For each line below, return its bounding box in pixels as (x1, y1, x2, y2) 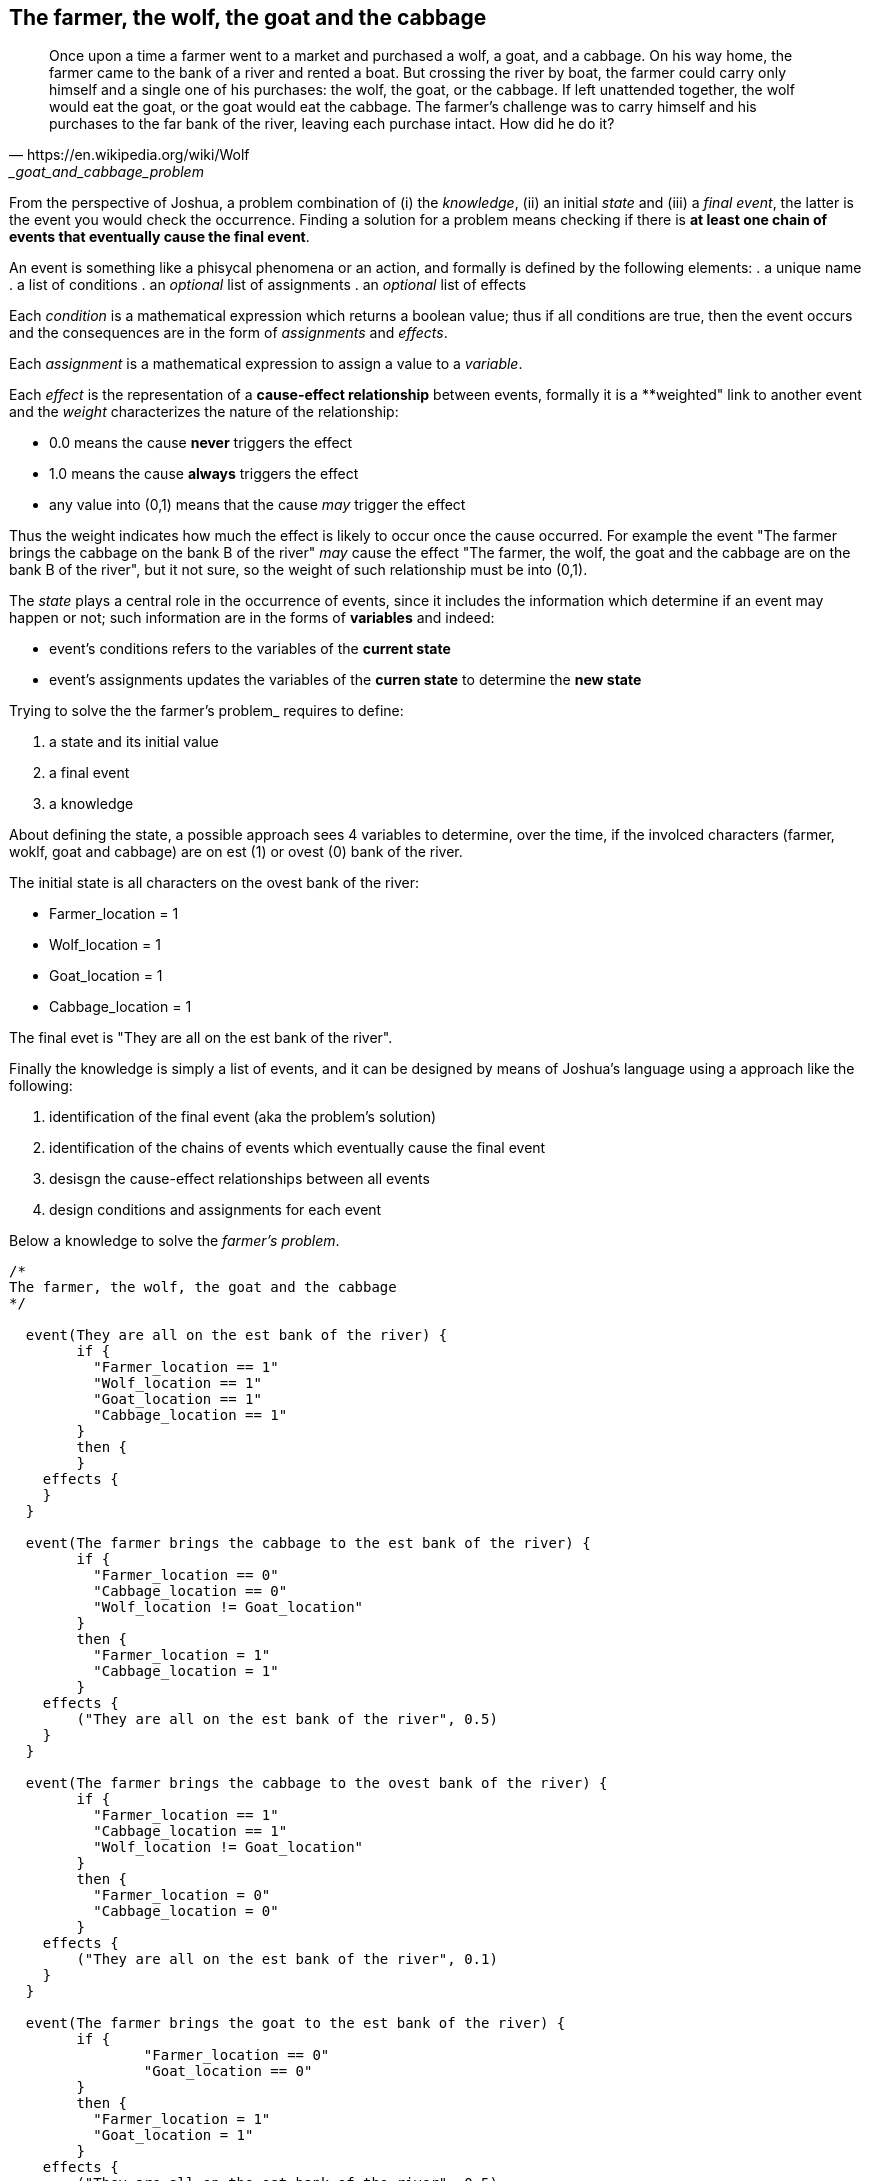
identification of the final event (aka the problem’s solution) (49, 1108, 437, 1126)
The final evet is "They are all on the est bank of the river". (9, 1029, 393, 1047)
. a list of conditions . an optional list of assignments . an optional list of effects (9, 276, 527, 294)
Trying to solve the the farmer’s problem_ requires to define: (9, 702, 404, 720)
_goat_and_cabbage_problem (9, 163, 204, 181)
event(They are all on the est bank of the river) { (25, 1327, 448, 1344)
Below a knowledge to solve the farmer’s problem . (9, 1232, 340, 1250)
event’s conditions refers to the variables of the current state (49, 640, 451, 658)
